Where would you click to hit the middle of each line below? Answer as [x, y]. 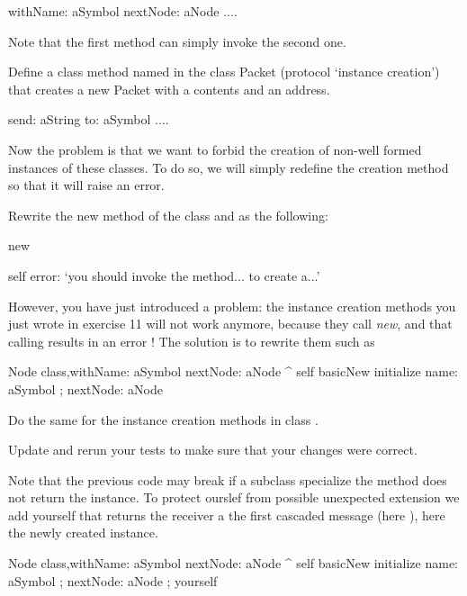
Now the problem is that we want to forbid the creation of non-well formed [215, 149]
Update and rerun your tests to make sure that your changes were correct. [213, 450]
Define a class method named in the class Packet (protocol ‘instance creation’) [224, 72]
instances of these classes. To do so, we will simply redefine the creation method [229, 167]
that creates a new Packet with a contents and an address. [169, 89]
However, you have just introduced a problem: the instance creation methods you [232, 306]
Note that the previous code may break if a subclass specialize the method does [228, 479]
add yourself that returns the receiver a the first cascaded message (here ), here [227, 515]
